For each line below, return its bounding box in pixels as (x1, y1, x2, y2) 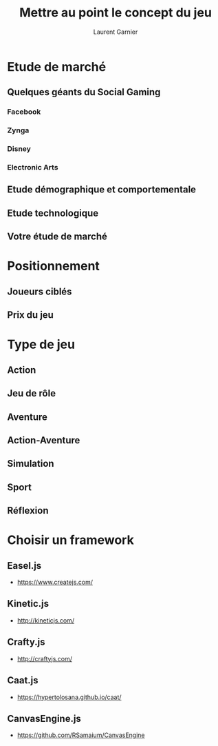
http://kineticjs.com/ (17, 616, 74, 625)
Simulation (7, 458, 54, 470)
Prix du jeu (7, 309, 54, 321)
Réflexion (7, 505, 50, 516)
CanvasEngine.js (7, 712, 81, 725)
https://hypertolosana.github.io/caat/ (17, 693, 122, 701)
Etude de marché (7, 59, 107, 74)
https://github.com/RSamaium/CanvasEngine (17, 731, 145, 739)
